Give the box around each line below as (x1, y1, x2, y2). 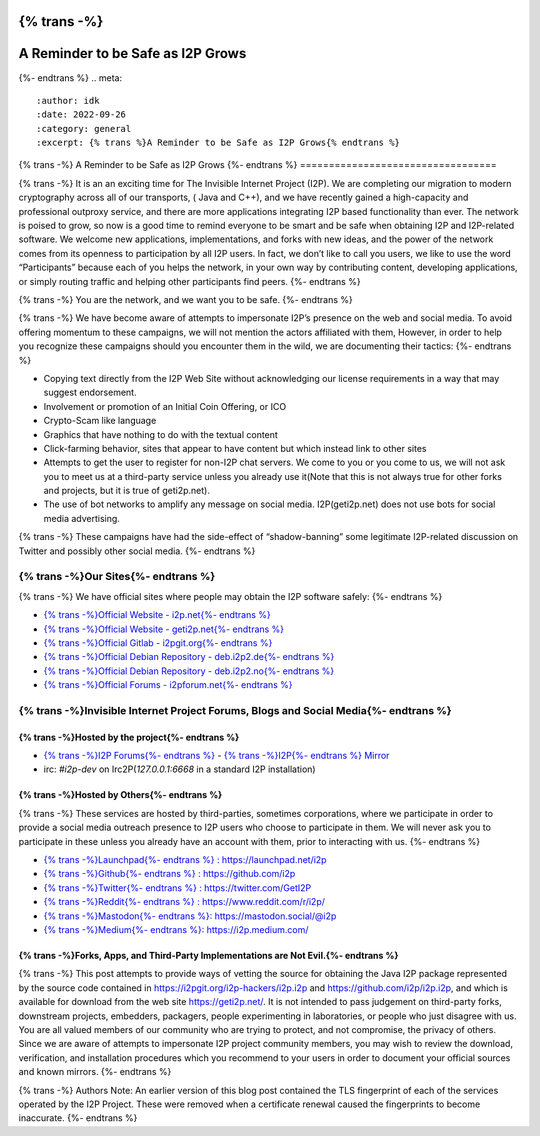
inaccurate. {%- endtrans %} (18, 1112, 138, 1124)
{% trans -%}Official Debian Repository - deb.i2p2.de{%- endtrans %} (43, 651, 335, 663)
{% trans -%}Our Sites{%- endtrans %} (18, 570, 216, 584)
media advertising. (43, 512, 120, 524)
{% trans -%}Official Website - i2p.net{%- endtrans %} (43, 609, 272, 621)
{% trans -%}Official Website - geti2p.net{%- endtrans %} (43, 623, 285, 635)
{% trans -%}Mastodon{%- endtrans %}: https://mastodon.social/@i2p (43, 910, 337, 922)
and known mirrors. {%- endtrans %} (18, 1066, 172, 1078)
